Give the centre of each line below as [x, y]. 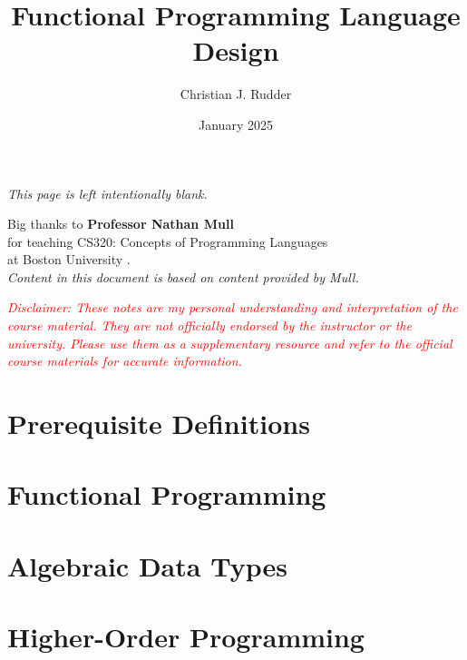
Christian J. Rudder [236, 94]
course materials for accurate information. [125, 361]
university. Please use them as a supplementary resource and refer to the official [230, 343]
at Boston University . [69, 259]
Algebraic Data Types [147, 565]
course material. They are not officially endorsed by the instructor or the [209, 325]
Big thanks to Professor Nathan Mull [121, 224]
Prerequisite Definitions [159, 424]
